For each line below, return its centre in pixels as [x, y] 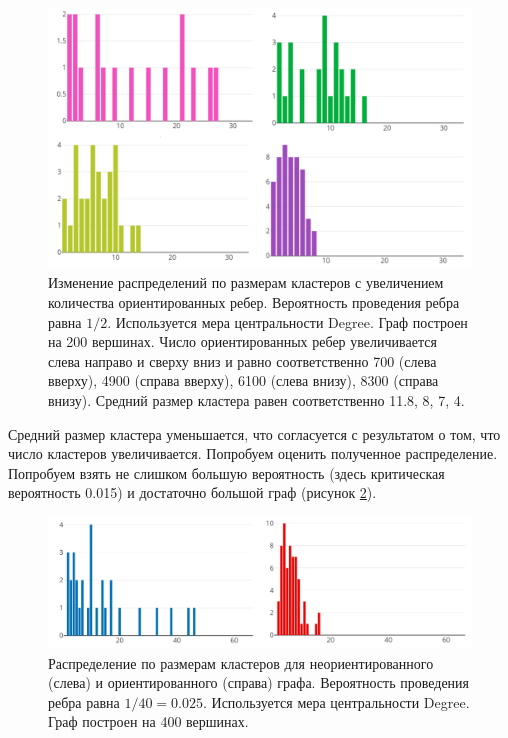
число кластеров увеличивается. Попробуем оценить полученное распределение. [253, 453]
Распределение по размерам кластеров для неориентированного [241, 662]
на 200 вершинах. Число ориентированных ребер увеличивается [242, 341]
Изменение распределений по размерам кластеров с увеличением [246, 282]
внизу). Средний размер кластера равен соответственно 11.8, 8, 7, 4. [256, 400]
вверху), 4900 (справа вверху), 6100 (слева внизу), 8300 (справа [243, 380]
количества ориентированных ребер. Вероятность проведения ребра [254, 302]
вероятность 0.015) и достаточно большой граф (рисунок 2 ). [192, 492]
